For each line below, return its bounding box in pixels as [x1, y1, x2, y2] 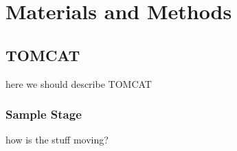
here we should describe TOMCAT [5, 76, 152, 91]
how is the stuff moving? [5, 132, 109, 147]
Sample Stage [5, 106, 82, 123]
